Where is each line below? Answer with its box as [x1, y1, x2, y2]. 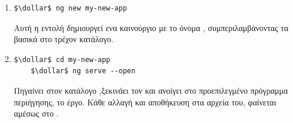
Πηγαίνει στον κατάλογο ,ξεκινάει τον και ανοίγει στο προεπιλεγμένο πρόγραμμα [13, 84, 288, 96]
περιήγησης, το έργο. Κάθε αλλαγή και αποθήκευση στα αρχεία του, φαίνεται [13, 95, 277, 108]
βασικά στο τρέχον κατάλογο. [13, 33, 113, 45]
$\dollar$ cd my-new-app [13, 55, 111, 64]
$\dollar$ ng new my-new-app [13, 4, 127, 12]
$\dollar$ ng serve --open [30, 67, 136, 76]
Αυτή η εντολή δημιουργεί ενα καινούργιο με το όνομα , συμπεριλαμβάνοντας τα [13, 21, 289, 33]
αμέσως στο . [13, 107, 59, 119]
